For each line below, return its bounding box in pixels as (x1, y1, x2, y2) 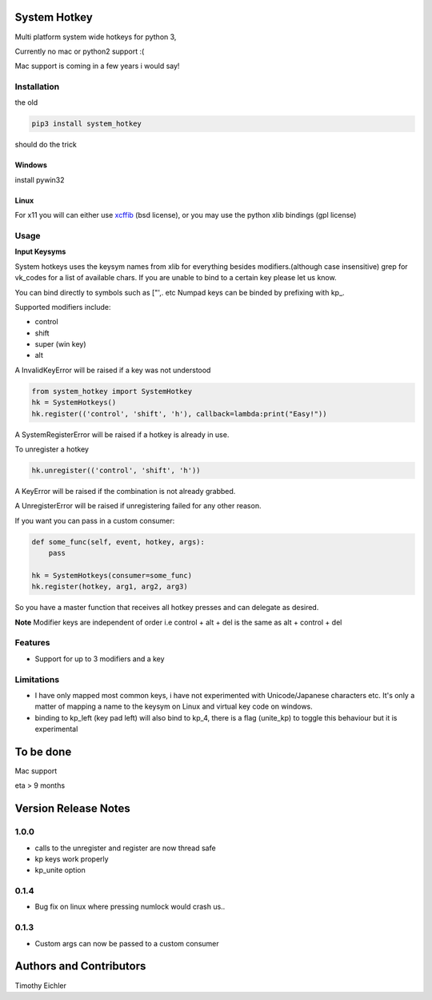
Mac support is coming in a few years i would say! (14, 61, 180, 71)
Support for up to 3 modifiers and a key (34, 653, 165, 664)
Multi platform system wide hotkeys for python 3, (14, 32, 177, 42)
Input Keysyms (14, 247, 66, 256)
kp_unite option (34, 865, 86, 875)
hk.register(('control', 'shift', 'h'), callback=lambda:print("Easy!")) (31, 409, 327, 418)
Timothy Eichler (14, 981, 67, 990)
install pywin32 (14, 175, 65, 184)
